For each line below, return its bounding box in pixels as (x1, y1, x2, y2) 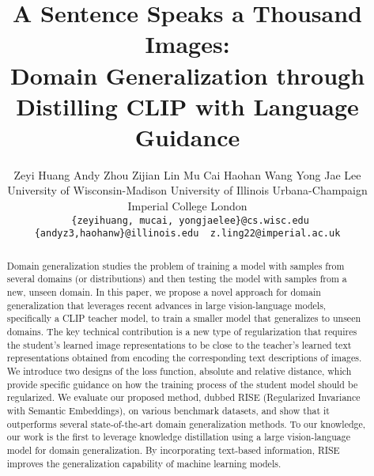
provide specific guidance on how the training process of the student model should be (6, 377, 358, 391)
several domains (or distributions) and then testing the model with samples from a (6, 272, 347, 285)
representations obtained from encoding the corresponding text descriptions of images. (6, 351, 362, 365)
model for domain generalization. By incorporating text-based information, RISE (6, 443, 340, 456)
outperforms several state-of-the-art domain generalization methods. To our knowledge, (6, 417, 366, 430)
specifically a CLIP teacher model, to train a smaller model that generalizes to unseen (6, 312, 361, 325)
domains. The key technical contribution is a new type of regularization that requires (6, 325, 357, 338)
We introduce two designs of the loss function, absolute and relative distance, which (6, 365, 352, 378)
